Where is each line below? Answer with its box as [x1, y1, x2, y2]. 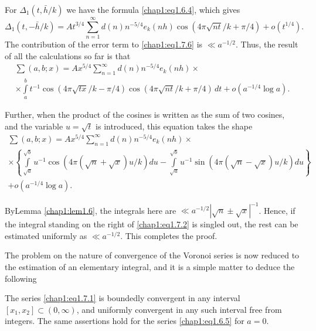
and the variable [5, 120, 63, 132]
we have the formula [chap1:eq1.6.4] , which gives [66, 4, 240, 15]
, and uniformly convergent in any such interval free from [76, 303, 282, 315]
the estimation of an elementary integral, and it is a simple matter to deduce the [5, 260, 295, 272]
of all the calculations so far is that [5, 49, 131, 62]
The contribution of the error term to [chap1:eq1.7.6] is [5, 38, 203, 50]
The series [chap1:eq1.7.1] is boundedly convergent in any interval [5, 292, 240, 304]
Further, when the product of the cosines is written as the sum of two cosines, [5, 108, 285, 121]
